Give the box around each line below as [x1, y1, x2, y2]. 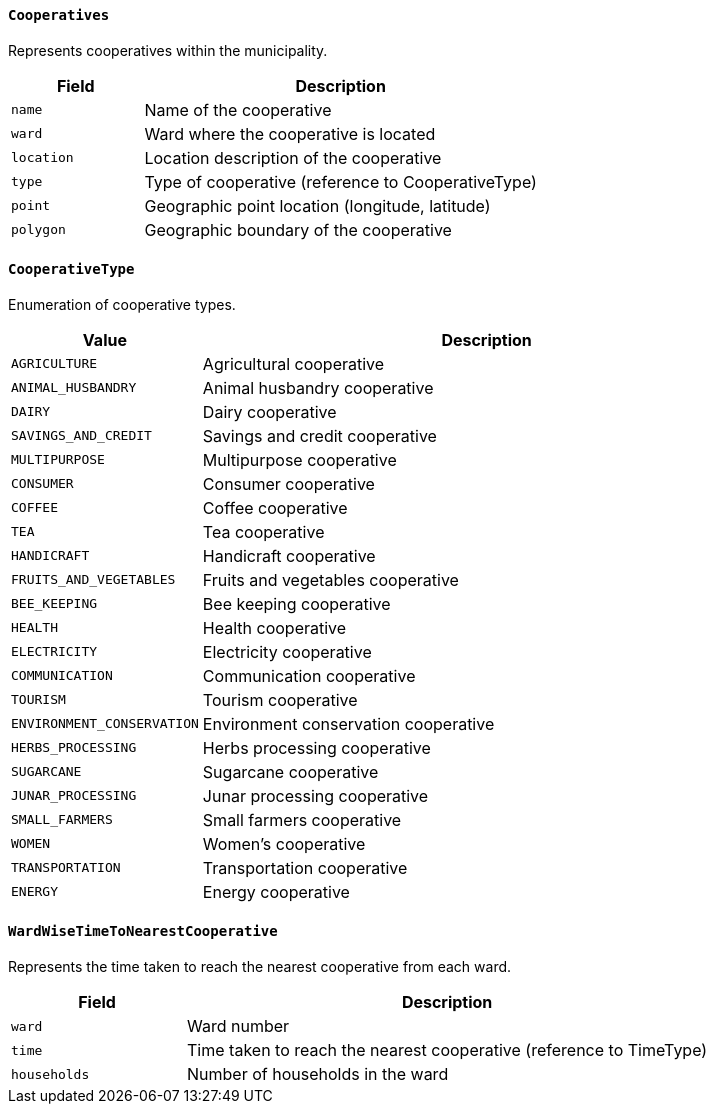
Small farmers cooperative [202, 809, 402, 830]
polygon [11, 222, 66, 238]
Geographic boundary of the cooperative [144, 219, 452, 240]
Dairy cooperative [202, 401, 337, 422]
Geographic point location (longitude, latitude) [144, 195, 491, 216]
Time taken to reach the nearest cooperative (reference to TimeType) [187, 1040, 708, 1061]
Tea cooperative [202, 521, 325, 542]
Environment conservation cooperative [202, 713, 495, 734]
